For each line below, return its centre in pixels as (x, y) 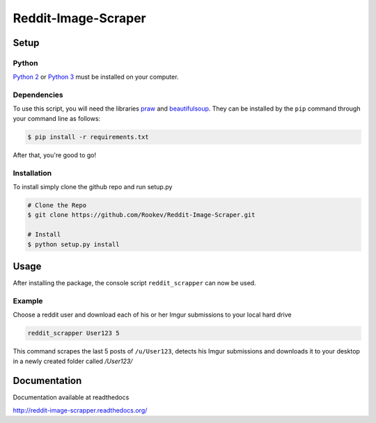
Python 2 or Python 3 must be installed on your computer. (96, 77)
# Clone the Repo (57, 205)
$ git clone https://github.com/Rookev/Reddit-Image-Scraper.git (141, 215)
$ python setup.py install (73, 244)
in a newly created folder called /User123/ (73, 361)
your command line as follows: (57, 118)
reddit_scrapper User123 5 (73, 333)
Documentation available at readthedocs (71, 397)
